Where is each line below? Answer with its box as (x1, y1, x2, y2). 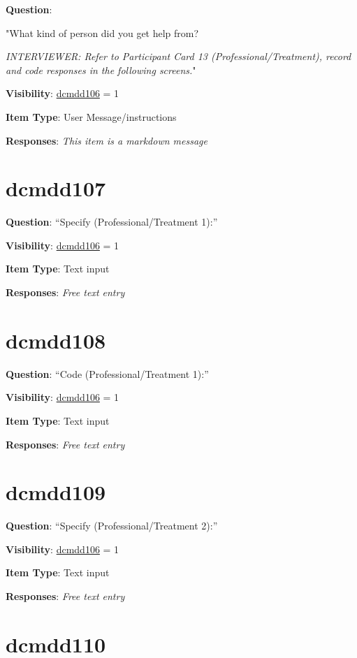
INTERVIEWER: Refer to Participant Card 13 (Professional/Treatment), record (6, 49, 351, 64)
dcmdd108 (6, 326, 106, 354)
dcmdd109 (6, 478, 106, 506)
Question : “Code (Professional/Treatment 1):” (6, 366, 209, 381)
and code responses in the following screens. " (6, 62, 196, 77)
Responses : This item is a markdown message (6, 133, 207, 147)
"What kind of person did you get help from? (6, 25, 199, 40)
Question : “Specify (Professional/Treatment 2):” (6, 518, 218, 533)
